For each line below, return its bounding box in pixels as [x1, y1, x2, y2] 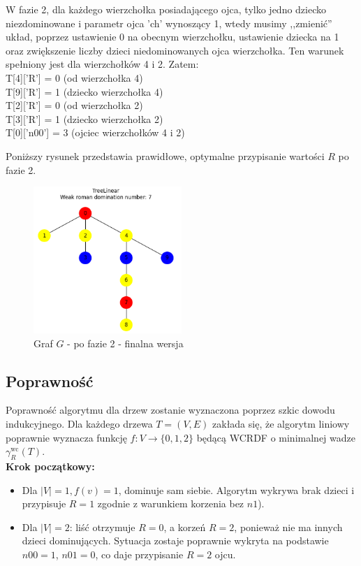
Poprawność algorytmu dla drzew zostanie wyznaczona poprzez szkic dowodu [6, 402, 335, 417]
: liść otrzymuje [69, 519, 135, 534]
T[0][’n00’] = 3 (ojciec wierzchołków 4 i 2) [6, 125, 185, 140]
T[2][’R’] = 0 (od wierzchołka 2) [6, 98, 143, 113]
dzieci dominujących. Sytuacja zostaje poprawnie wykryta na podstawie [22, 533, 329, 548]
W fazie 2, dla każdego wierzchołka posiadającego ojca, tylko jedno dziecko [6, 2, 327, 16]
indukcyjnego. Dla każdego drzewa [6, 416, 153, 430]
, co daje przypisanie [95, 546, 184, 561]
